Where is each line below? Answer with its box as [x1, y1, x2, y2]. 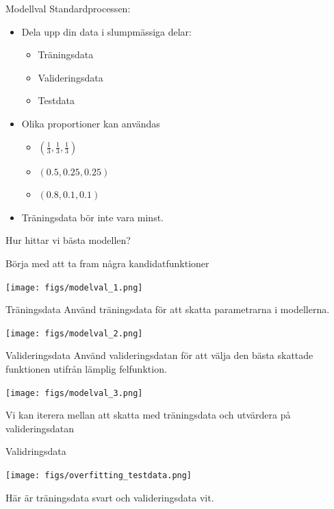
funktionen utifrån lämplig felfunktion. [5, 362, 167, 376]
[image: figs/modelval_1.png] [5, 282, 143, 293]
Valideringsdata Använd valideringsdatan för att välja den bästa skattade [5, 348, 313, 362]
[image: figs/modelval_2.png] [5, 328, 143, 338]
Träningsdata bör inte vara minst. [21, 210, 164, 224]
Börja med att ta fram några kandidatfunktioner [5, 256, 209, 270]
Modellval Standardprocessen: [5, 1, 131, 15]
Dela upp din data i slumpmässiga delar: [21, 24, 192, 38]
